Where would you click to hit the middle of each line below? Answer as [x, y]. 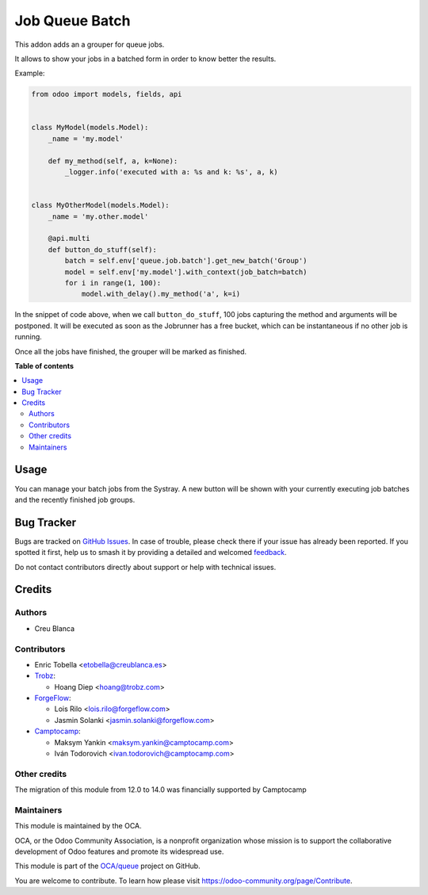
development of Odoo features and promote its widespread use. [119, 851]
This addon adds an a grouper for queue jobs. [90, 44]
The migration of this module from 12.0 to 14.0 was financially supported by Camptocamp [160, 790]
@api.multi [69, 239]
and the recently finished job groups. [75, 499]
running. [29, 337]
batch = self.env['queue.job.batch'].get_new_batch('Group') [186, 261]
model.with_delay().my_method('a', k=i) [161, 294]
